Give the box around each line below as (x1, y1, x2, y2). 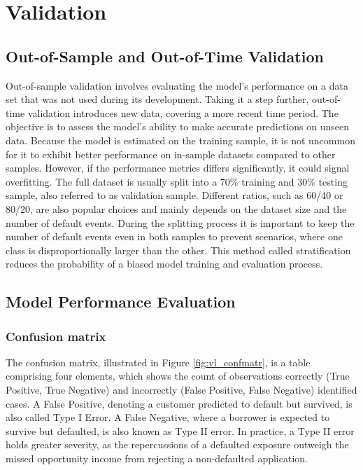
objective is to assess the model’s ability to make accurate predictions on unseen (6, 119, 350, 134)
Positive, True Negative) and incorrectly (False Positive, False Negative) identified (6, 382, 357, 397)
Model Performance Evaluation (6, 291, 236, 312)
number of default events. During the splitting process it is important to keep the (6, 215, 355, 230)
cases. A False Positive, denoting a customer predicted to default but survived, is (6, 396, 353, 410)
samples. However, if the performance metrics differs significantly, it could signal (6, 160, 350, 175)
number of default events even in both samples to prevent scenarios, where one (6, 229, 343, 244)
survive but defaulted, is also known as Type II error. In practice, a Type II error (6, 423, 355, 438)
